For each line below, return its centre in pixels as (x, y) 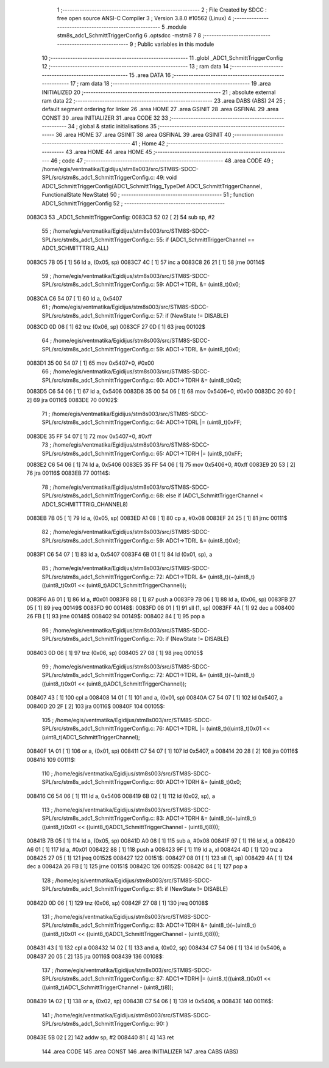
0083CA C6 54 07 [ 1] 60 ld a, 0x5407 (74, 298)
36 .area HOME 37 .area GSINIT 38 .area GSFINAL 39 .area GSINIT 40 (143, 135)
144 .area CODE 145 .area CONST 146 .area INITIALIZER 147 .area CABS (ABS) (140, 1052)
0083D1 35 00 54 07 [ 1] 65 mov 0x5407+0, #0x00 (90, 363)
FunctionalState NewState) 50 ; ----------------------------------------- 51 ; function (148, 195)
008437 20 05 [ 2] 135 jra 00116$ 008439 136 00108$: (95, 956)
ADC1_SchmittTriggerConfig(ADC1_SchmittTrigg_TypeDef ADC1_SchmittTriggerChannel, (152, 186)
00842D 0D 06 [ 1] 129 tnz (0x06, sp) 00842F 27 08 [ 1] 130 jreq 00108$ (117, 903)
